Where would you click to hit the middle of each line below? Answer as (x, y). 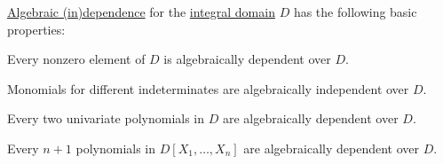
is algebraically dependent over (247, 59)
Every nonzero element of (76, 59)
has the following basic (355, 12)
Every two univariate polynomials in (106, 118)
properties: (36, 29)
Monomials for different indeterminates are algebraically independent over (208, 88)
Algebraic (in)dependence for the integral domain (141, 12)
